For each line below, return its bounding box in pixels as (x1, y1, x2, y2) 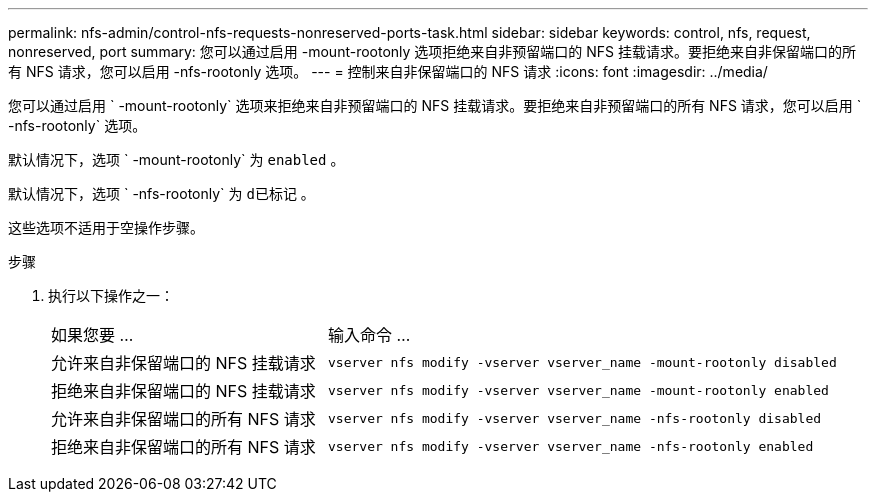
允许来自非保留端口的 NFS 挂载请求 (51, 353, 316, 373)
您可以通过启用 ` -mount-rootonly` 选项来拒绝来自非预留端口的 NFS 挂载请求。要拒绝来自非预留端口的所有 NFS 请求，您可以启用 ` (8, 97, 862, 114)
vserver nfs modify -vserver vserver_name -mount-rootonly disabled (328, 354, 837, 370)
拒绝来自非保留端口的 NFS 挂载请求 (51, 381, 316, 401)
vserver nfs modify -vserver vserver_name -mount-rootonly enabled (328, 382, 829, 398)
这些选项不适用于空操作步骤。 (8, 219, 204, 236)
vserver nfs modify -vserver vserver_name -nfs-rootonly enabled (328, 438, 814, 454)
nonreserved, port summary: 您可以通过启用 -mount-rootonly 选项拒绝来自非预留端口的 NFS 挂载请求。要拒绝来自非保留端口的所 (8, 43, 857, 60)
